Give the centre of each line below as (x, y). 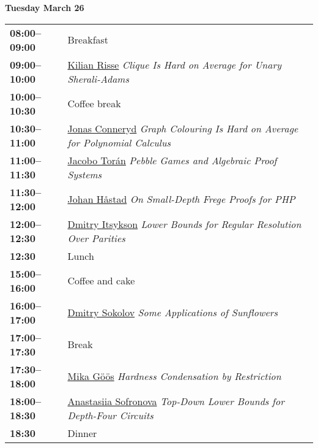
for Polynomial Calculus (119, 142)
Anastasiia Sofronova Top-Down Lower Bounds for (176, 401)
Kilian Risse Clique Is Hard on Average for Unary (175, 64)
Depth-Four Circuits (110, 415)
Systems (85, 174)
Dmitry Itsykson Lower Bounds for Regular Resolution (184, 224)
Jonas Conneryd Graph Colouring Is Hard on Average (183, 128)
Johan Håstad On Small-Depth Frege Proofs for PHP (181, 199)
